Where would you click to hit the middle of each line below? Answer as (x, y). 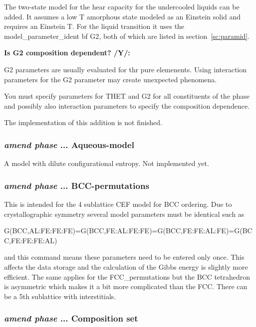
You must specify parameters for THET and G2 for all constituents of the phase (127, 96)
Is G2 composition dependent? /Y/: (67, 53)
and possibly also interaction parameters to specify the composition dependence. (127, 105)
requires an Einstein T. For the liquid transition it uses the (94, 26)
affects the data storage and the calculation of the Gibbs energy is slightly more (126, 266)
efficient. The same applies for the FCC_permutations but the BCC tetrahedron (127, 276)
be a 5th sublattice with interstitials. (60, 296)
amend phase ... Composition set (71, 318)
